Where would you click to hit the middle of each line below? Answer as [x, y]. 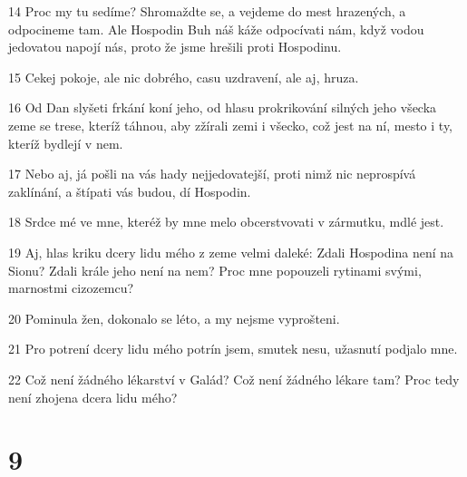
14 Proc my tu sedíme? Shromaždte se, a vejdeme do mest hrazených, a [207, 11]
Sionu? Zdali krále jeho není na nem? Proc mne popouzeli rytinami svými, [215, 270]
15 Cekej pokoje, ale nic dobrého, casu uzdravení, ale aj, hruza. [184, 77]
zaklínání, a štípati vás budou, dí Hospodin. [130, 191]
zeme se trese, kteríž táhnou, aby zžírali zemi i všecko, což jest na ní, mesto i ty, [230, 125]
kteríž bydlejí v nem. [66, 143]
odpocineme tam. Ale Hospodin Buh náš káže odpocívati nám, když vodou [216, 29]
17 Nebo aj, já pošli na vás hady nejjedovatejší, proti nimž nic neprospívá [212, 174]
